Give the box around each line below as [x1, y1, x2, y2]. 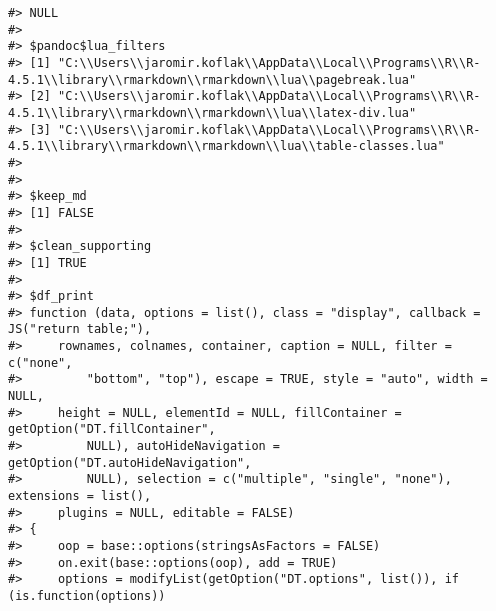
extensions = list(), [8, 489, 152, 504]
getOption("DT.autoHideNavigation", [8, 455, 252, 470]
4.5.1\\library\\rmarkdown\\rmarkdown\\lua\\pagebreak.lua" [8, 72, 417, 87]
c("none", [8, 355, 73, 370]
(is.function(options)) [8, 588, 166, 603]
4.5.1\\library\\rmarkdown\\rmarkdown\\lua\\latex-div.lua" [8, 105, 417, 120]
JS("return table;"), [8, 322, 152, 337]
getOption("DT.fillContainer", [8, 422, 216, 437]
